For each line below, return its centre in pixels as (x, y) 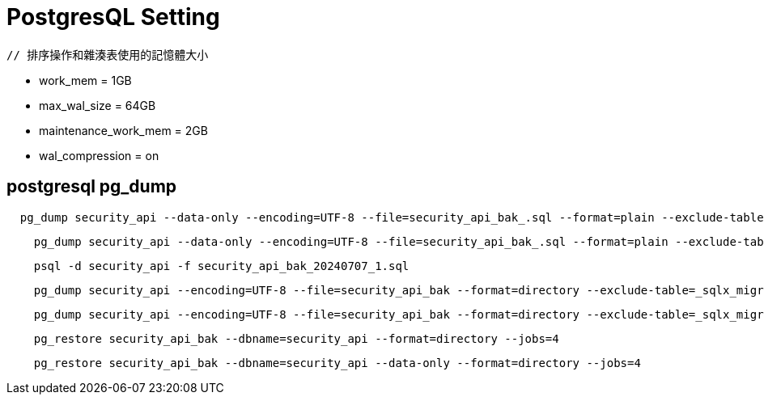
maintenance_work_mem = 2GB (123, 130)
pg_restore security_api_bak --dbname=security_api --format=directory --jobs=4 (296, 338)
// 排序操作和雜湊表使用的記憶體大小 (108, 55)
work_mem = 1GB (85, 80)
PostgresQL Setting (113, 17)
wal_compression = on (99, 155)
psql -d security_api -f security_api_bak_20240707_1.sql (221, 266)
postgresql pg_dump (92, 187)
